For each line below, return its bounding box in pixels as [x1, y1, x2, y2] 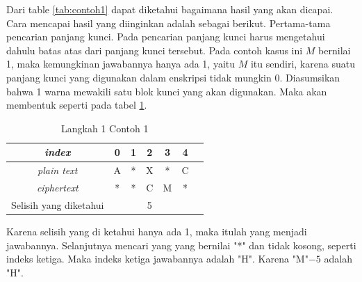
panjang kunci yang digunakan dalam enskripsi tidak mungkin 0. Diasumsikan [6, 70, 340, 84]
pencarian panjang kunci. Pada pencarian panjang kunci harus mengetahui [6, 29, 325, 44]
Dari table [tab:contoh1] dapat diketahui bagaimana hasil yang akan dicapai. [6, 2, 334, 16]
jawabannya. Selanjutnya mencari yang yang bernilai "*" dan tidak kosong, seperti [6, 237, 356, 252]
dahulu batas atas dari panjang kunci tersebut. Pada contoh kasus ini [6, 42, 303, 57]
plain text [38, 163, 78, 178]
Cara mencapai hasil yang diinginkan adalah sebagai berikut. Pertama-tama [6, 15, 331, 30]
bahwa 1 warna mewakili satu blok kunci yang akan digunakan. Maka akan [6, 84, 327, 98]
